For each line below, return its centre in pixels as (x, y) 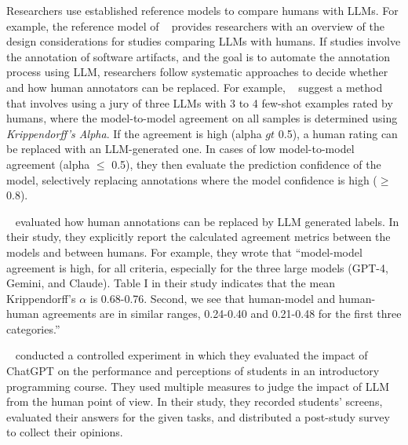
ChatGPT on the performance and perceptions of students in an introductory (193, 371)
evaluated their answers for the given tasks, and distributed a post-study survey (198, 416)
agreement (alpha (48, 164)
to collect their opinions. (65, 432)
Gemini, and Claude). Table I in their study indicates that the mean (171, 283)
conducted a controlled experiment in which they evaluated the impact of (191, 355)
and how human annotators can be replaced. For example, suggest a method (195, 87)
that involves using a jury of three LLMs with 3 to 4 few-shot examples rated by (200, 102)
